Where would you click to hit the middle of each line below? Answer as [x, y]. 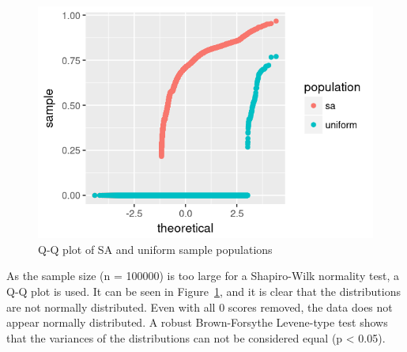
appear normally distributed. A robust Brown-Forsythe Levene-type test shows [197, 322]
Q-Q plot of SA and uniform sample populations [155, 249]
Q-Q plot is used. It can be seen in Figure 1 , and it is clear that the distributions [203, 291]
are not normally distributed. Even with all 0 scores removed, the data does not [200, 307]
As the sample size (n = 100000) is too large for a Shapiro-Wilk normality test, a [203, 276]
